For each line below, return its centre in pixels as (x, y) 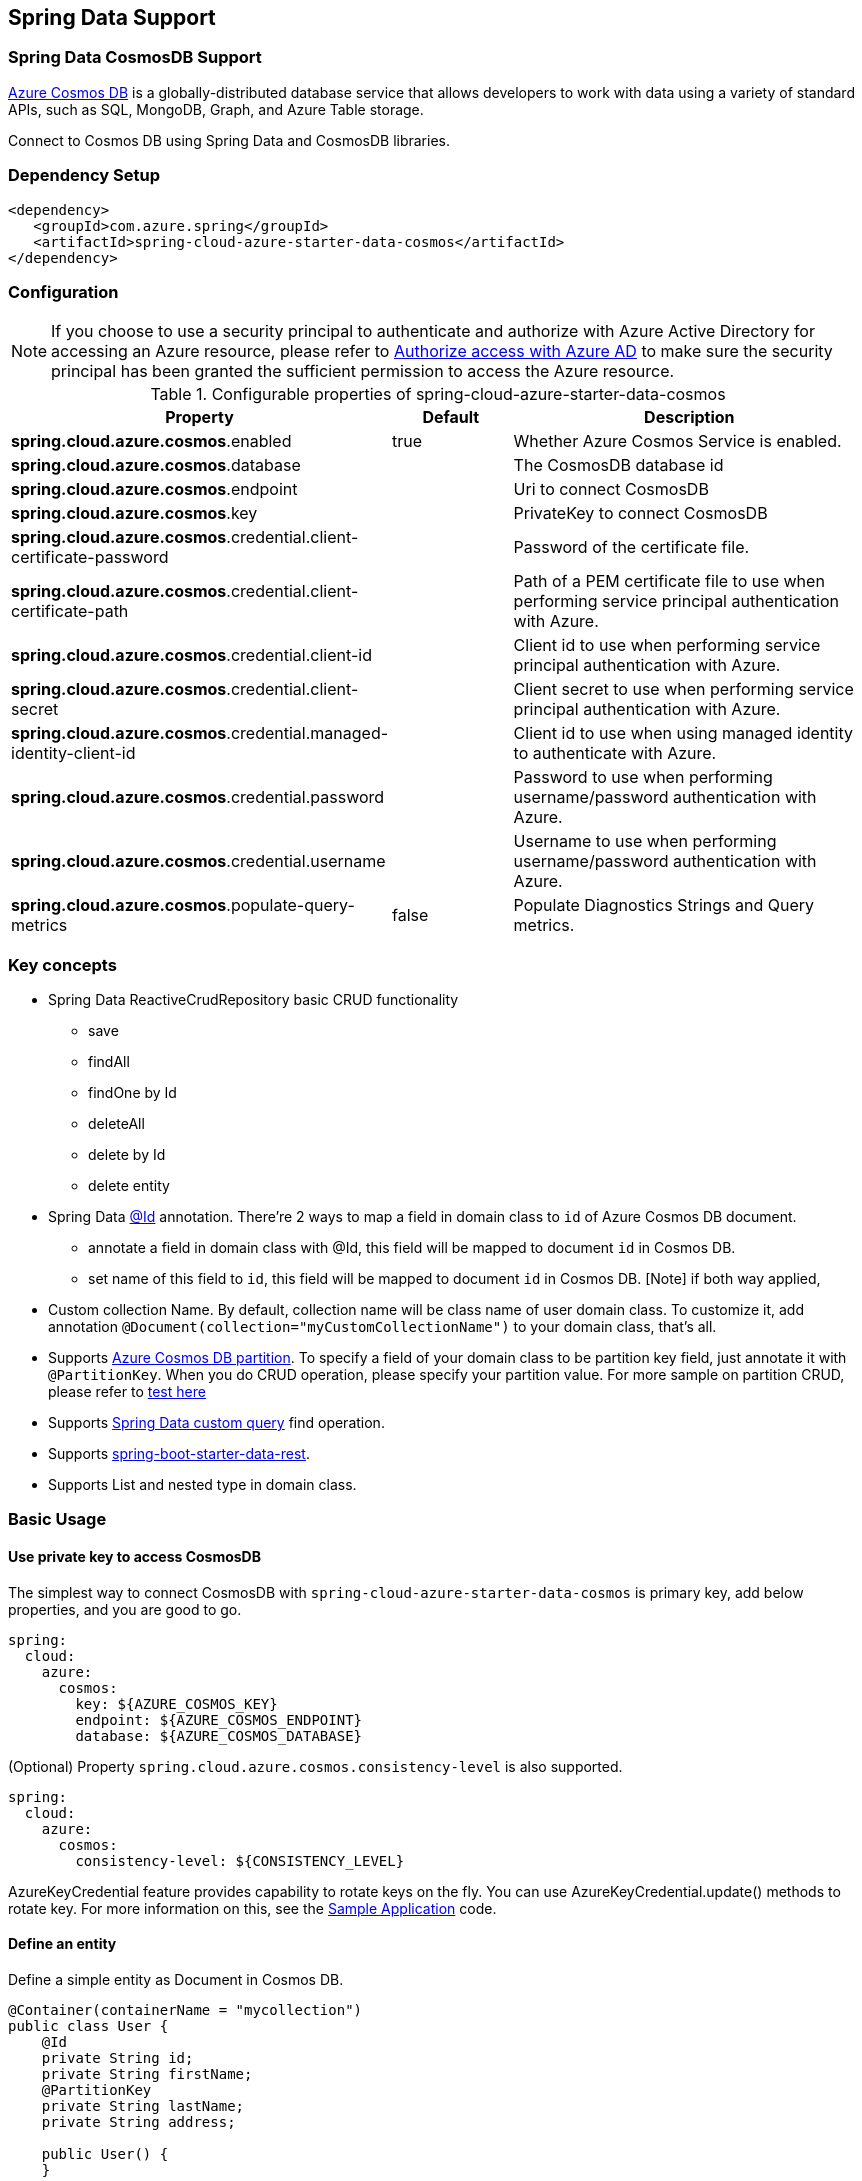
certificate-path (70, 611)
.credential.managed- (307, 733)
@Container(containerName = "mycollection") (185, 2009)
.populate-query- (290, 905)
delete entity (129, 1186)
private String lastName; (143, 2105)
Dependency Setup (84, 175)
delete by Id (127, 1155)
